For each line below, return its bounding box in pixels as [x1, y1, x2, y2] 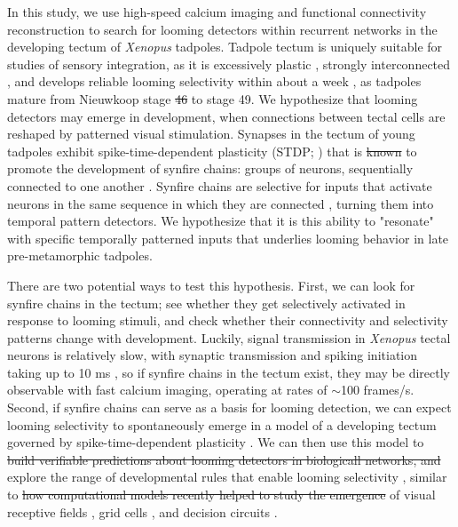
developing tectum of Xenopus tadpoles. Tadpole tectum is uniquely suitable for [7, 37, 443, 56]
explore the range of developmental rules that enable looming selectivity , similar [7, 467, 447, 486]
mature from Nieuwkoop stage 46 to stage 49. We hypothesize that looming [7, 89, 418, 108]
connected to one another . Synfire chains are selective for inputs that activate [7, 176, 432, 195]
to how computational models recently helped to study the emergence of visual [7, 485, 436, 504]
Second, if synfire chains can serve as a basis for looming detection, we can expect [7, 398, 452, 417]
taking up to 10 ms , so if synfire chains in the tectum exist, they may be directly [7, 363, 450, 381]
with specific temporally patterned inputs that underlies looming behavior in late [7, 228, 449, 247]
